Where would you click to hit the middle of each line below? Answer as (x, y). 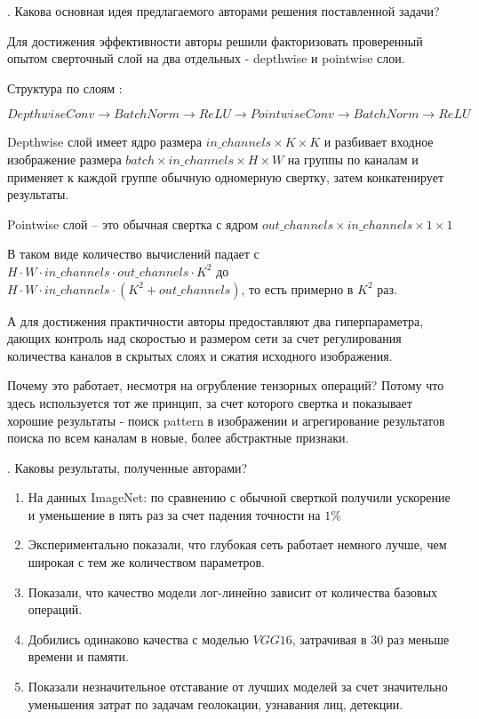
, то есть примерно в (297, 288)
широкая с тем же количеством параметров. (146, 562)
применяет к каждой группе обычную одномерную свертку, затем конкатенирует (226, 176)
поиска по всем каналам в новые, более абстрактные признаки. (178, 438)
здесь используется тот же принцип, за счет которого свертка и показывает (210, 402)
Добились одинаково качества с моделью (138, 639)
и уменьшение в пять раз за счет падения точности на (174, 514)
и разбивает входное (379, 142)
